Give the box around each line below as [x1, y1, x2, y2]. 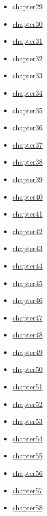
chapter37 [12, 139, 43, 150]
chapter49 [12, 346, 43, 357]
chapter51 [12, 381, 43, 392]
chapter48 [12, 329, 43, 340]
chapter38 [12, 156, 43, 167]
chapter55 [12, 450, 43, 461]
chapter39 [12, 173, 43, 184]
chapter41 [12, 208, 43, 219]
